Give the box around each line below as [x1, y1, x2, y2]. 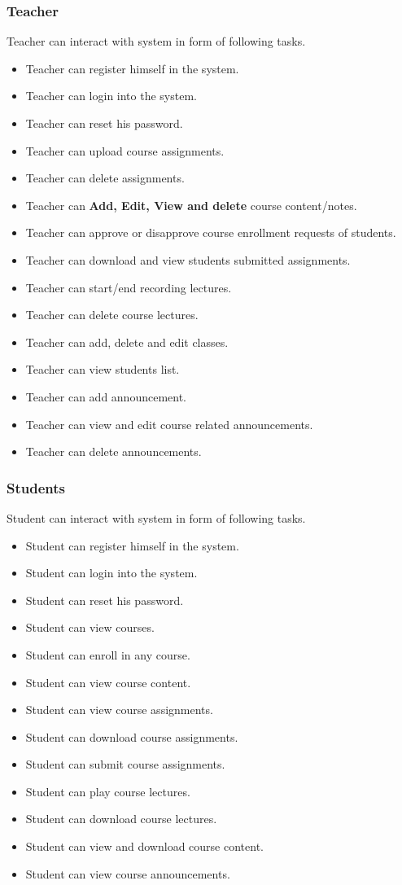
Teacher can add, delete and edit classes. [25, 333, 229, 350]
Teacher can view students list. [25, 361, 180, 378]
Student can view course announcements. [25, 865, 230, 882]
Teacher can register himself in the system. [25, 59, 239, 77]
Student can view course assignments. [25, 701, 213, 718]
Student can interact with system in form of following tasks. [7, 509, 306, 526]
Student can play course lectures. [25, 782, 190, 800]
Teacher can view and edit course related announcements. [25, 415, 313, 432]
